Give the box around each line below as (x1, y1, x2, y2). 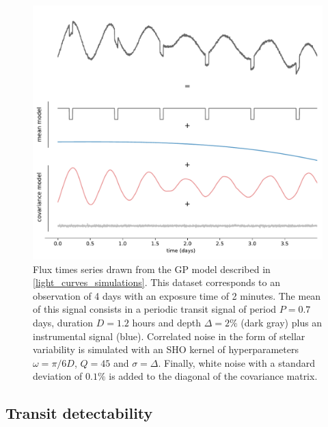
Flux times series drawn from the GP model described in (33, 261, 271, 276)
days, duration (33, 315, 94, 329)
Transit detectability (5, 402, 153, 424)
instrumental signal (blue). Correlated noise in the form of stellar (33, 328, 305, 343)
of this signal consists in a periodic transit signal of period (33, 302, 277, 316)
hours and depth (132, 315, 201, 329)
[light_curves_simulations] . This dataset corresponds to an (33, 275, 280, 289)
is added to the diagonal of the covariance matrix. (109, 369, 318, 383)
